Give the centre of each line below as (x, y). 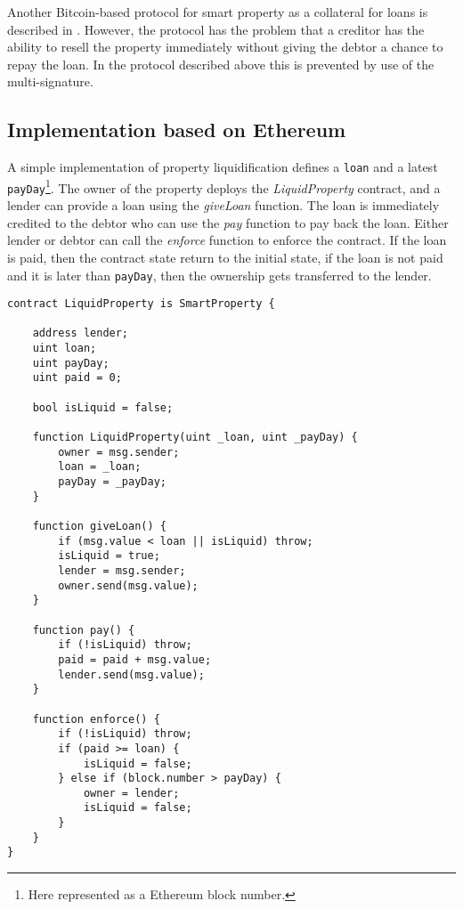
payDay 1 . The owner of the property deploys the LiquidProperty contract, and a (224, 186)
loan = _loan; (100, 467)
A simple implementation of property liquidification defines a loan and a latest (223, 167)
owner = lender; (131, 793)
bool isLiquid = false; (103, 407)
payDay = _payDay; (112, 482)
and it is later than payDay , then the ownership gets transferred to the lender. (219, 275)
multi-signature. (50, 81)
